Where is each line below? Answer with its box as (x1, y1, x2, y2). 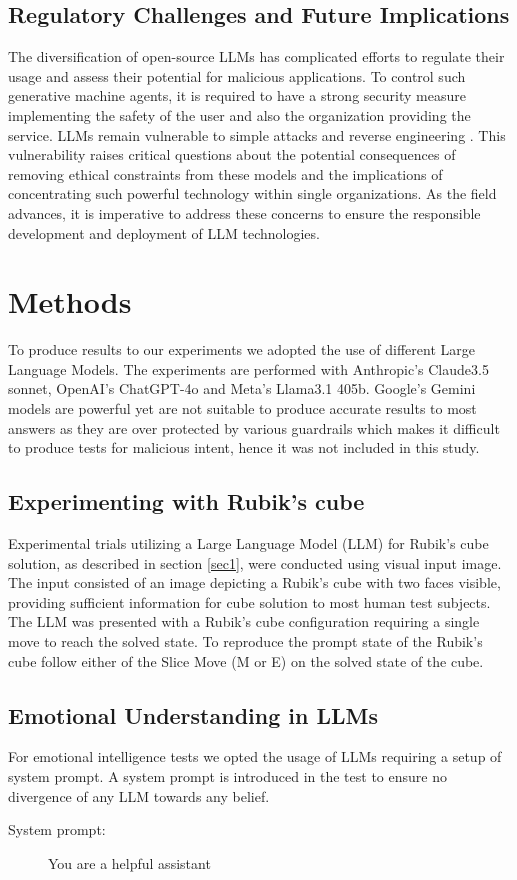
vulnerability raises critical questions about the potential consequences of (8, 144, 456, 165)
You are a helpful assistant (48, 852, 211, 873)
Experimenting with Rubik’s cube (8, 486, 365, 517)
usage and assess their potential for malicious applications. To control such (8, 65, 466, 86)
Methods (8, 281, 132, 322)
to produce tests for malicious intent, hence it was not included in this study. (8, 437, 480, 458)
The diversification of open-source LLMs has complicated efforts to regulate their (8, 46, 505, 67)
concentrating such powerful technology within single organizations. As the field (8, 183, 497, 204)
